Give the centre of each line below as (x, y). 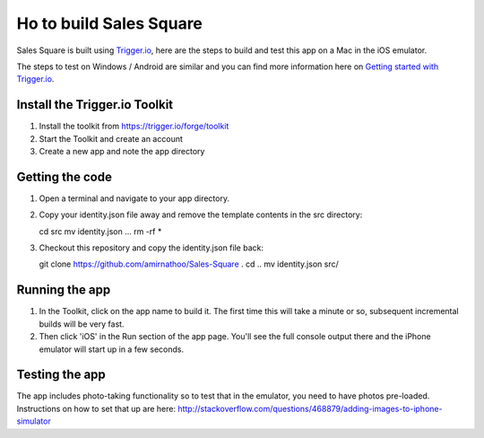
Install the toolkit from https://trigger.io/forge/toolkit (134, 127)
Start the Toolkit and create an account (111, 138)
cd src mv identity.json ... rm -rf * (100, 231)
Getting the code (64, 176)
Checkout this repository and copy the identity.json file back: (151, 248)
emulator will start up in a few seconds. (111, 349)
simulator (34, 421)
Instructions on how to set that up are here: (96, 408)
